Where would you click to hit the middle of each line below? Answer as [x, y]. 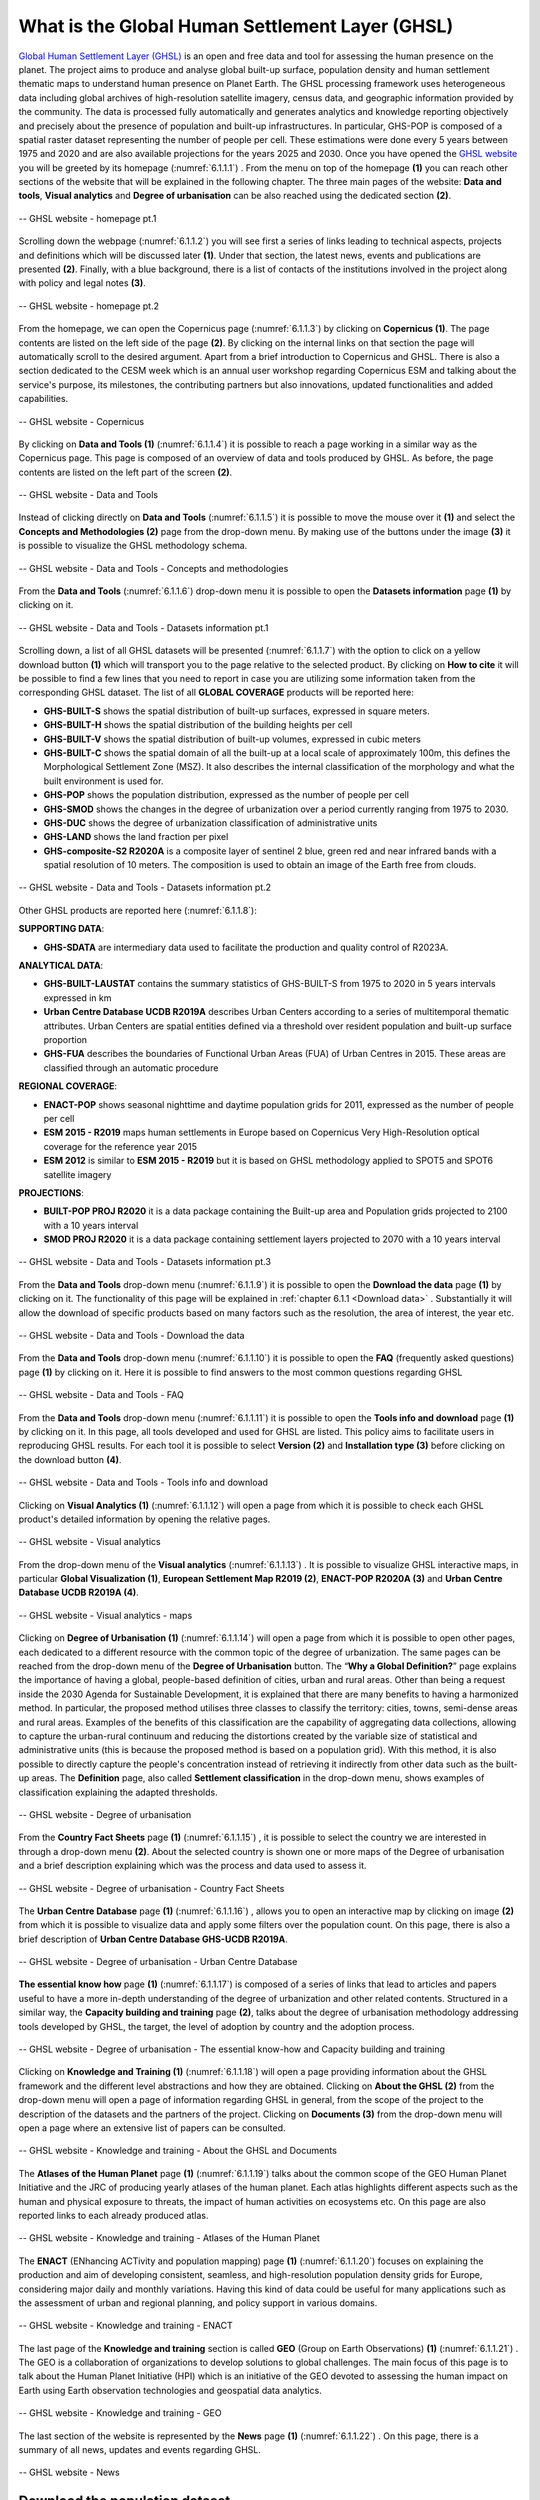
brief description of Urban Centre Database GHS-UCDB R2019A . [153, 1939]
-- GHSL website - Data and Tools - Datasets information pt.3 [145, 1262]
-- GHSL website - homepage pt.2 [89, 306]
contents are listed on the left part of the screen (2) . [125, 472]
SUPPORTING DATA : [61, 929]
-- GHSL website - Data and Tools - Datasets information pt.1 [143, 627]
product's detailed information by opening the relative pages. [144, 1519]
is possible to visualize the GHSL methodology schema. [133, 546]
